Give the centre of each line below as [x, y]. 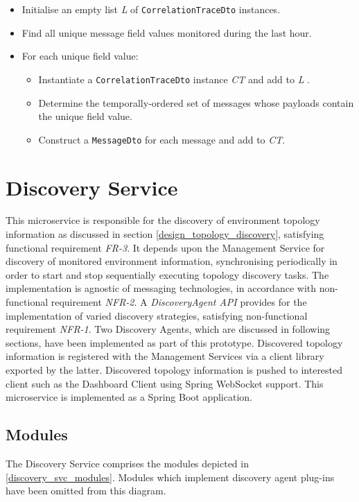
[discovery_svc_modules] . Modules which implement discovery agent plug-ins [170, 477]
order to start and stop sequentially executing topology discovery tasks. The [167, 274]
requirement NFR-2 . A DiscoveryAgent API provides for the [179, 302]
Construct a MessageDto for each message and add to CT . [162, 139]
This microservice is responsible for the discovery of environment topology [163, 220]
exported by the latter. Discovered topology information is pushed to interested [174, 370]
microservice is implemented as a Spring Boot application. [129, 397]
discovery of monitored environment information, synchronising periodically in [172, 261]
